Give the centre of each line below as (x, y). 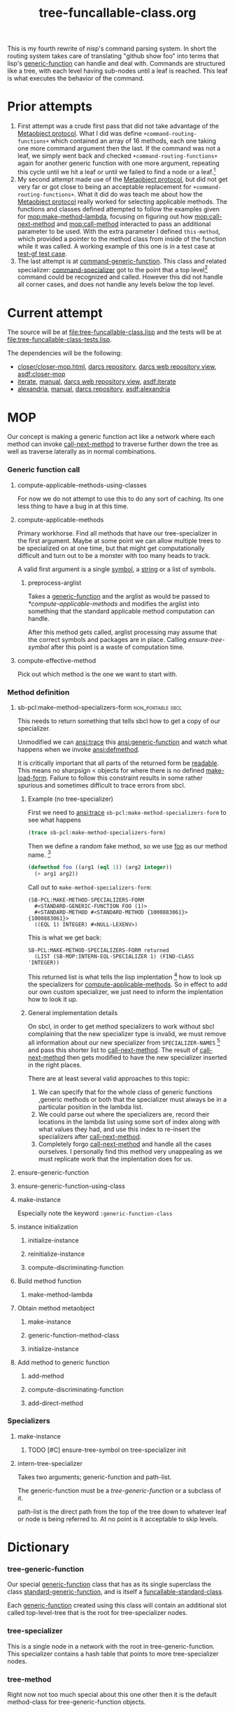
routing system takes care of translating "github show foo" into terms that (113, 56)
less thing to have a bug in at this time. (73, 506)
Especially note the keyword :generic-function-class (95, 1213)
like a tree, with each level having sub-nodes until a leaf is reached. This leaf (117, 71)
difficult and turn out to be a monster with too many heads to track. (114, 555)
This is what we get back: (65, 938)
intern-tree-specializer (50, 1463)
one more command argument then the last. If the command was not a (119, 148)
